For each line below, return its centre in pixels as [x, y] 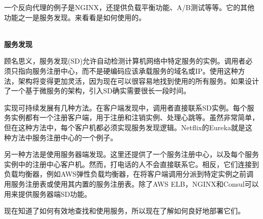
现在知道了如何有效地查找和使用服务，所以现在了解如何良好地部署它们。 [124, 211]
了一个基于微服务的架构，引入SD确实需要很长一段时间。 [97, 91]
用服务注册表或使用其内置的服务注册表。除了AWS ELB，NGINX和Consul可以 [131, 183]
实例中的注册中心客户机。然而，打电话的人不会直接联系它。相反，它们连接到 [131, 164]
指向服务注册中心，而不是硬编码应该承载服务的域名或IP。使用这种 [128, 70]
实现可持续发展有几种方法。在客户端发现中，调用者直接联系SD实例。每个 [126, 107]
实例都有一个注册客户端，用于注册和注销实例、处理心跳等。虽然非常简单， [135, 117]
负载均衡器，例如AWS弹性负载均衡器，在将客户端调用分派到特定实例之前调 [129, 174]
